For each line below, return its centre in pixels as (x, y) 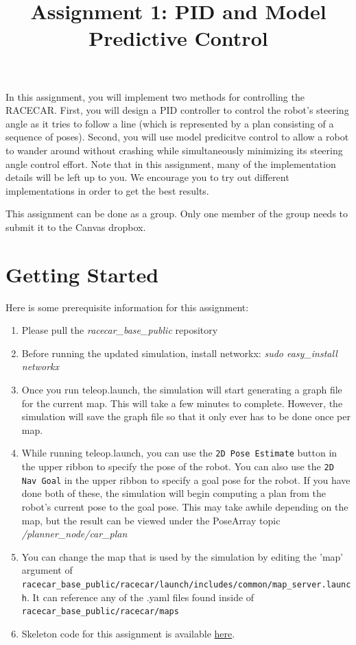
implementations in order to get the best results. (107, 190)
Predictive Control (178, 38)
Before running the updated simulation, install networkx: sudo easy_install (179, 353)
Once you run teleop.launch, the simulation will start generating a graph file (182, 389)
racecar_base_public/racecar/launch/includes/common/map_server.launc (186, 584)
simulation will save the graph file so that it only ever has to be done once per (186, 416)
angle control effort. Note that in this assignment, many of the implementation (171, 163)
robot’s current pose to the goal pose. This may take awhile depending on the (185, 506)
